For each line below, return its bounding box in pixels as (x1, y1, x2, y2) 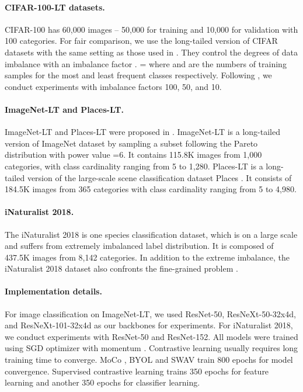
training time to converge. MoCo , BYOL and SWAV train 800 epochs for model (5, 353, 293, 366)
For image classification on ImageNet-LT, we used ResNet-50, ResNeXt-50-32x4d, (5, 307, 296, 320)
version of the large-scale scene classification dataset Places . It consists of (27, 171, 292, 183)
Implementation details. (5, 285, 102, 297)
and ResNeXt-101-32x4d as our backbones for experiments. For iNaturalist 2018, (5, 319, 293, 331)
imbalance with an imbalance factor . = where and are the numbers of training (5, 57, 287, 70)
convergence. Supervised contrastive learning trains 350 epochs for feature (5, 365, 269, 377)
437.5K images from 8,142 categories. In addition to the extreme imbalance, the (5, 251, 290, 263)
